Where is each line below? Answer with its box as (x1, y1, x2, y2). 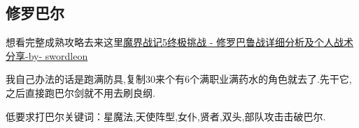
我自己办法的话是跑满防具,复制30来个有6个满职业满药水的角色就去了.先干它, (6, 72, 352, 86)
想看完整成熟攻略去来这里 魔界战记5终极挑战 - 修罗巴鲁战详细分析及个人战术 (6, 35, 353, 49)
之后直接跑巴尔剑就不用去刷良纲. (6, 85, 155, 99)
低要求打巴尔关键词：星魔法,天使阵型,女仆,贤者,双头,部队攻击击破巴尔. (6, 109, 326, 123)
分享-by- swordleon (6, 48, 88, 63)
